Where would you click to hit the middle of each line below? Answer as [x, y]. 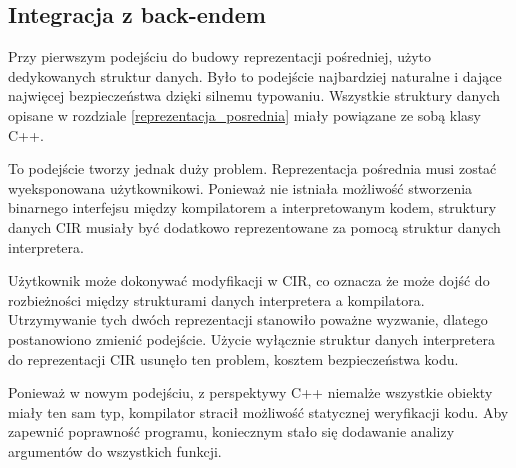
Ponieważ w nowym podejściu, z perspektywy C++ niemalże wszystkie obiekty [250, 392]
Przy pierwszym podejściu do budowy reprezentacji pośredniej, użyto [219, 56]
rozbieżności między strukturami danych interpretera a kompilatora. [216, 299]
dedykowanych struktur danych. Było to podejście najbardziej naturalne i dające [255, 75]
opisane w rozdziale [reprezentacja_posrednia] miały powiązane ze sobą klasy [244, 114]
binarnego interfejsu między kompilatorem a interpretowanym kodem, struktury [252, 207]
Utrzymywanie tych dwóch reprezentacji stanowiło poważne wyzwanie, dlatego [248, 319]
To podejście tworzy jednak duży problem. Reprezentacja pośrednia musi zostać [252, 168]
